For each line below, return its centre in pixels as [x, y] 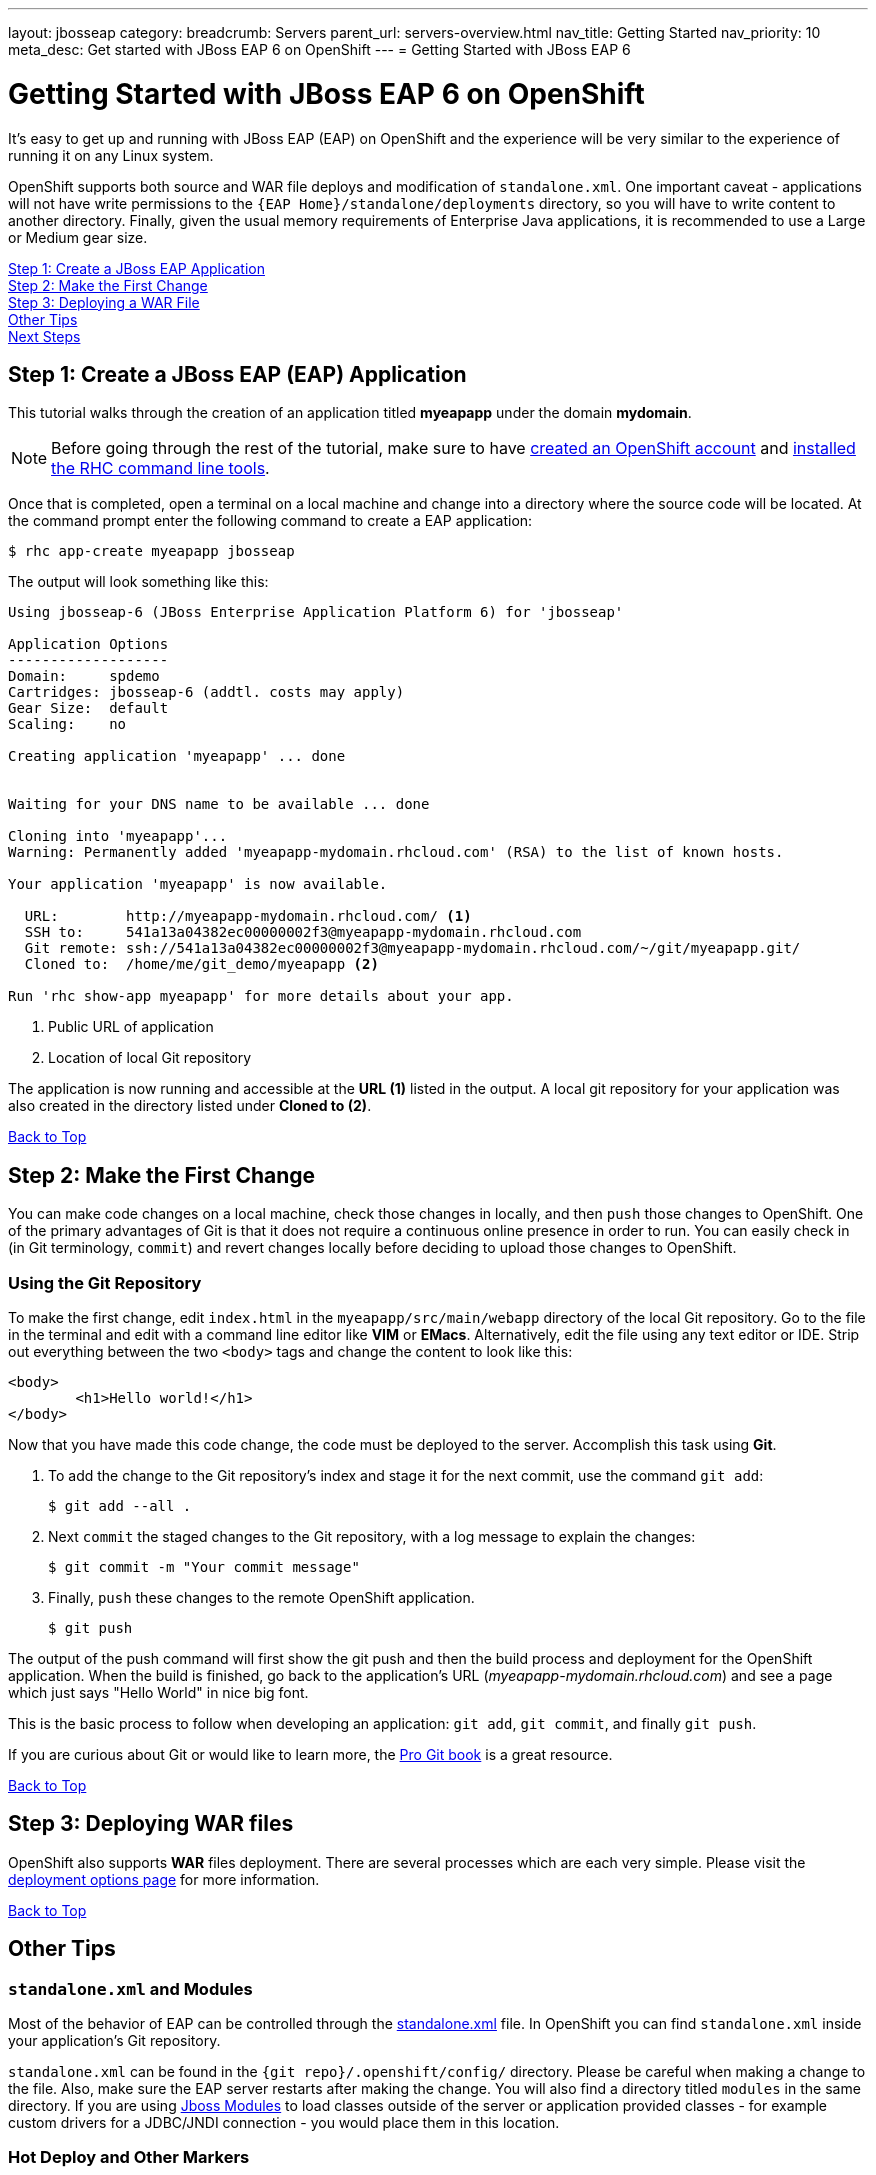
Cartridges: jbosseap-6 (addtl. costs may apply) [206, 692]
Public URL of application [131, 1027]
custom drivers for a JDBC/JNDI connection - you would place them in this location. [284, 2122]
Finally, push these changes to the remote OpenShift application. [261, 1597]
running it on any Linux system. [111, 155]
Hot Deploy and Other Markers [129, 2157]
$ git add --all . [120, 1505]
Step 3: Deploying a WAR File [104, 302]
